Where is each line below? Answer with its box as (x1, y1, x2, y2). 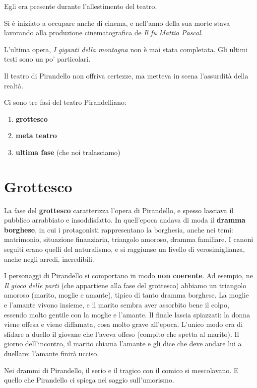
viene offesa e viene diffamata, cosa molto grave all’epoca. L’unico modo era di (4, 319, 243, 329)
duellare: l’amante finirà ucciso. (4, 348, 99, 358)
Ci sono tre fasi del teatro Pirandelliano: (4, 97, 127, 107)
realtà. (4, 80, 23, 90)
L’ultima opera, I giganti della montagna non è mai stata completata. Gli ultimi (4, 44, 248, 54)
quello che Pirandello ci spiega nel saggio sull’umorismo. (4, 375, 174, 385)
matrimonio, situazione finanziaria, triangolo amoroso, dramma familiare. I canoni (4, 234, 254, 244)
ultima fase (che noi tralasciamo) (15, 147, 121, 157)
